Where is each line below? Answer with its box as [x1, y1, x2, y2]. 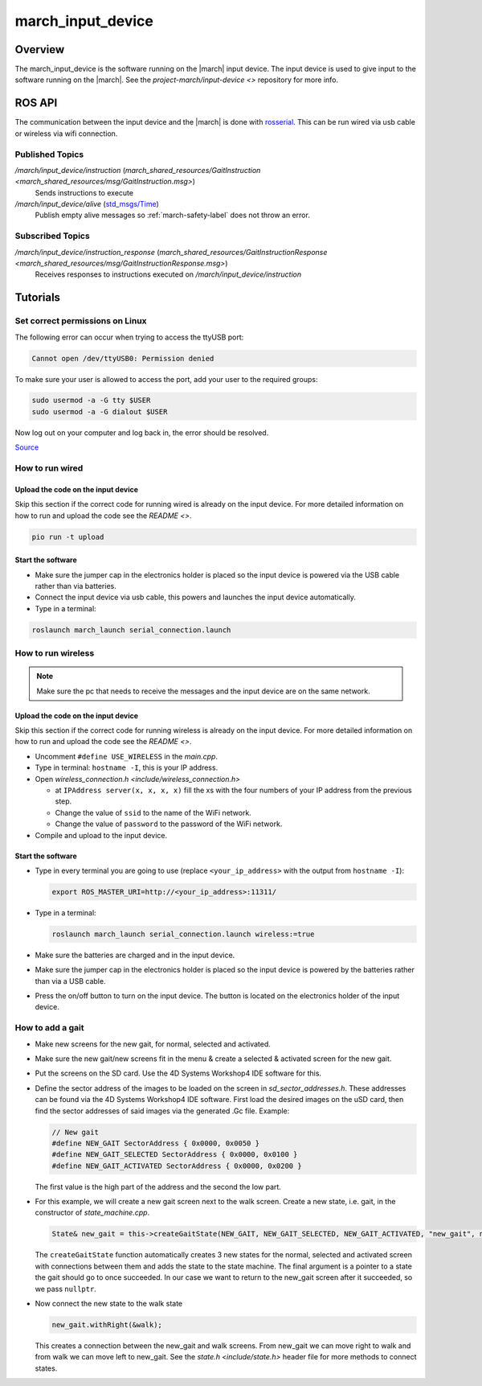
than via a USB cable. [35, 976, 106, 985]
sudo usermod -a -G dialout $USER [31, 407, 168, 416]
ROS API [14, 97, 58, 110]
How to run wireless [14, 648, 95, 659]
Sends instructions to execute [35, 187, 134, 197]
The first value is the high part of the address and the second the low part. [35, 1182, 281, 1191]
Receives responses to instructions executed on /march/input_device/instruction [35, 269, 301, 279]
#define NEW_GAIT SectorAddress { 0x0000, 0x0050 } [51, 1138, 260, 1148]
